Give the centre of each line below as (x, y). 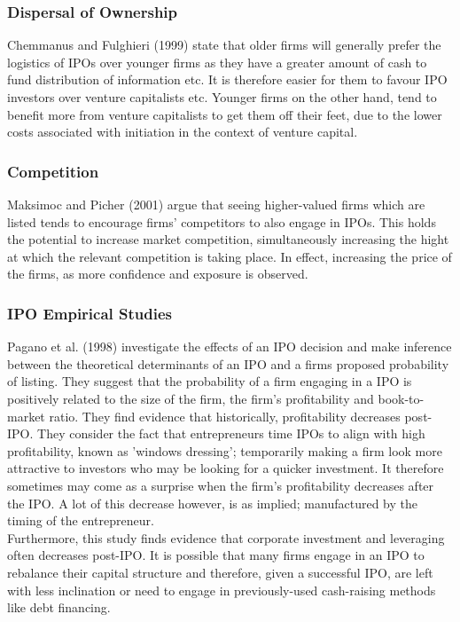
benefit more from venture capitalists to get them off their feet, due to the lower (225, 114)
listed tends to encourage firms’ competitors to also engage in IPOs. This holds (222, 221)
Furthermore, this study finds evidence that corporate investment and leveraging (226, 537)
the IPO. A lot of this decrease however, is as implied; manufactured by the (212, 503)
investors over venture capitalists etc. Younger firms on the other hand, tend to (222, 97)
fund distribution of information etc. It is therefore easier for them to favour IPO (227, 79)
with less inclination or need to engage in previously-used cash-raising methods (222, 590)
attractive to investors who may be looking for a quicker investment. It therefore (226, 468)
